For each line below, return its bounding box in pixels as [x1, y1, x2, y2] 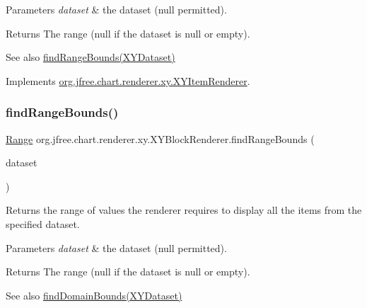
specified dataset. [6, 216, 80, 231]
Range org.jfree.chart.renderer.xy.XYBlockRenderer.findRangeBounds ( [6, 131, 315, 146]
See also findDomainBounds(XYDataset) [6, 287, 182, 302]
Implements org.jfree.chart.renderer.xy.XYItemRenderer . [6, 73, 250, 88]
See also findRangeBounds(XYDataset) [6, 50, 175, 64]
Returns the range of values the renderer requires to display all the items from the [6, 203, 362, 217]
